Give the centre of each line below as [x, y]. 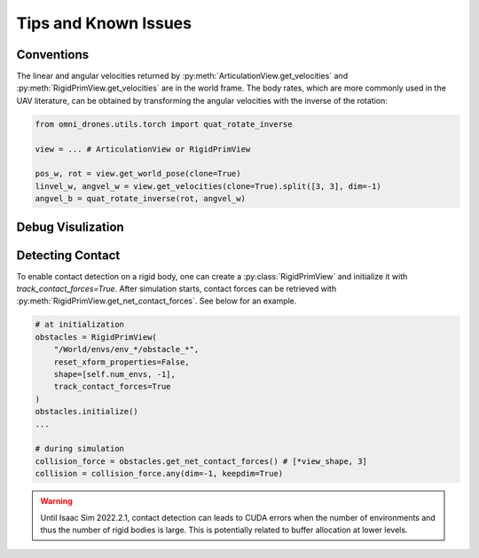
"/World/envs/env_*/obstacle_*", [126, 350]
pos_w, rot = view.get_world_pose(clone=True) [138, 174]
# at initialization [79, 325]
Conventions [53, 55]
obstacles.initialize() [87, 412]
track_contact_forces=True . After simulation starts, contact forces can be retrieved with [177, 289]
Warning [56, 501]
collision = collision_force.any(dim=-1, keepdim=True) [159, 474]
